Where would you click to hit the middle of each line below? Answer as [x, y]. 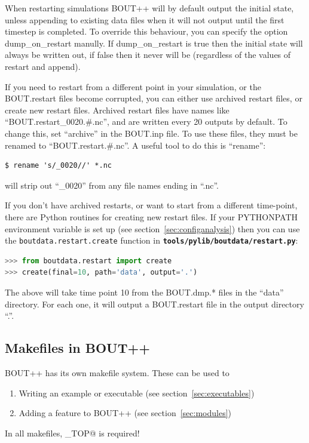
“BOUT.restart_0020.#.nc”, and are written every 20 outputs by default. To [146, 121]
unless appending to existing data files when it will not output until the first [145, 19]
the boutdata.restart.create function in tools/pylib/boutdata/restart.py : [152, 240]
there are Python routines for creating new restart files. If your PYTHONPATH [151, 216]
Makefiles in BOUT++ [77, 348]
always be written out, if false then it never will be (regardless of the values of [148, 55]
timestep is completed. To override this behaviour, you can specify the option [146, 31]
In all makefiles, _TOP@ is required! [72, 433]
